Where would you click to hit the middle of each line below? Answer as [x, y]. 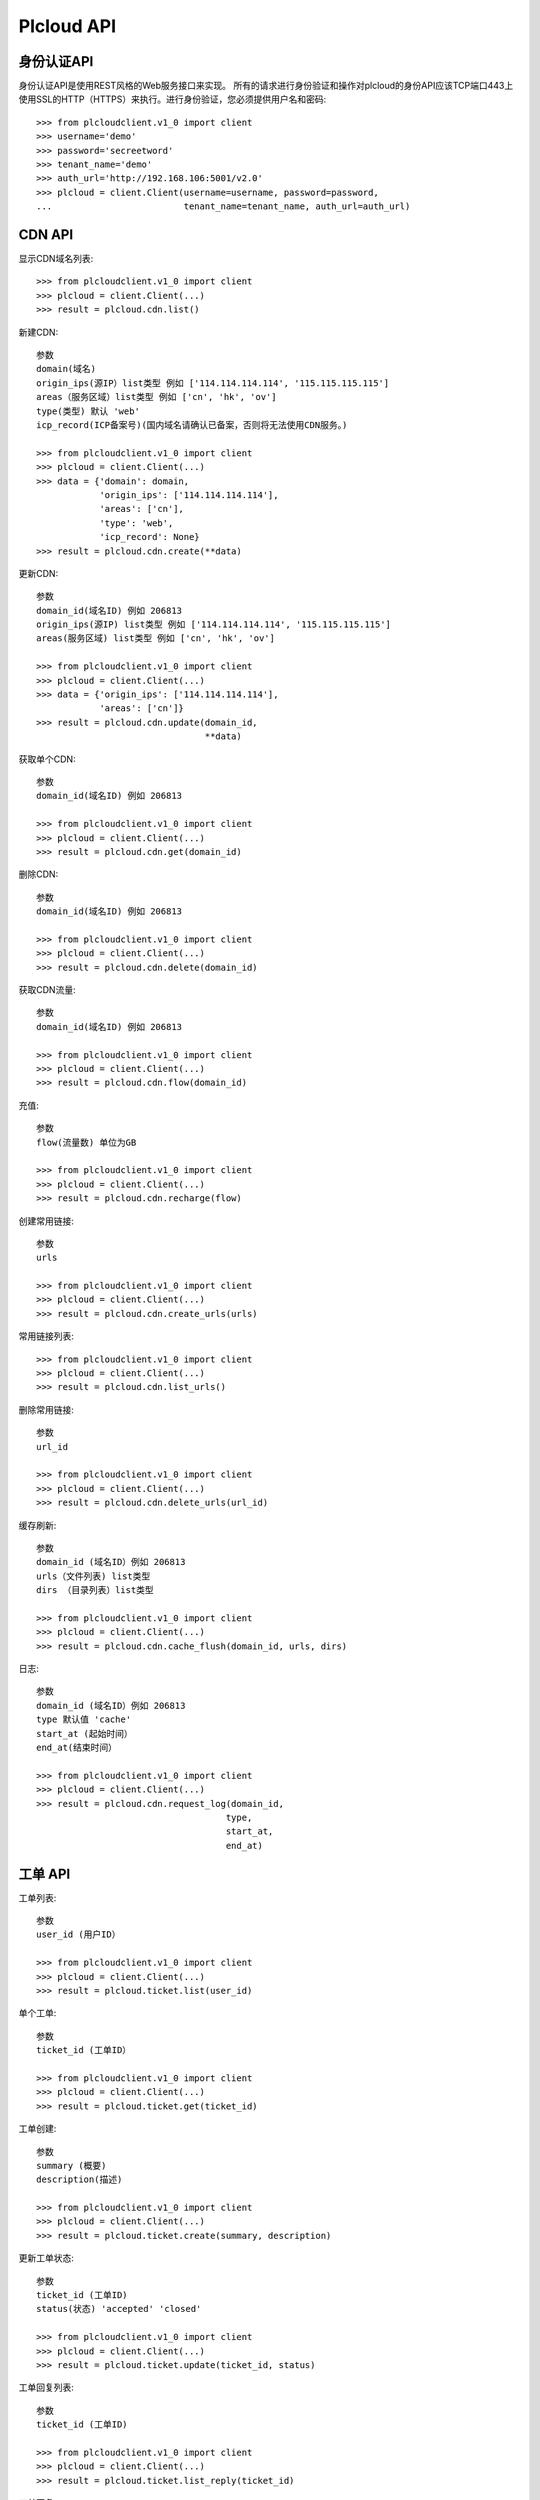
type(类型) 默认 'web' [88, 411]
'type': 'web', [136, 523]
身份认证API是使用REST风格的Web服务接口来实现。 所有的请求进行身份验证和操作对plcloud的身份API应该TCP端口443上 [266, 86]
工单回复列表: [46, 2387]
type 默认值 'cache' [84, 1719]
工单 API [44, 1873]
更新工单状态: [46, 2258]
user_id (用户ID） [78, 1934]
